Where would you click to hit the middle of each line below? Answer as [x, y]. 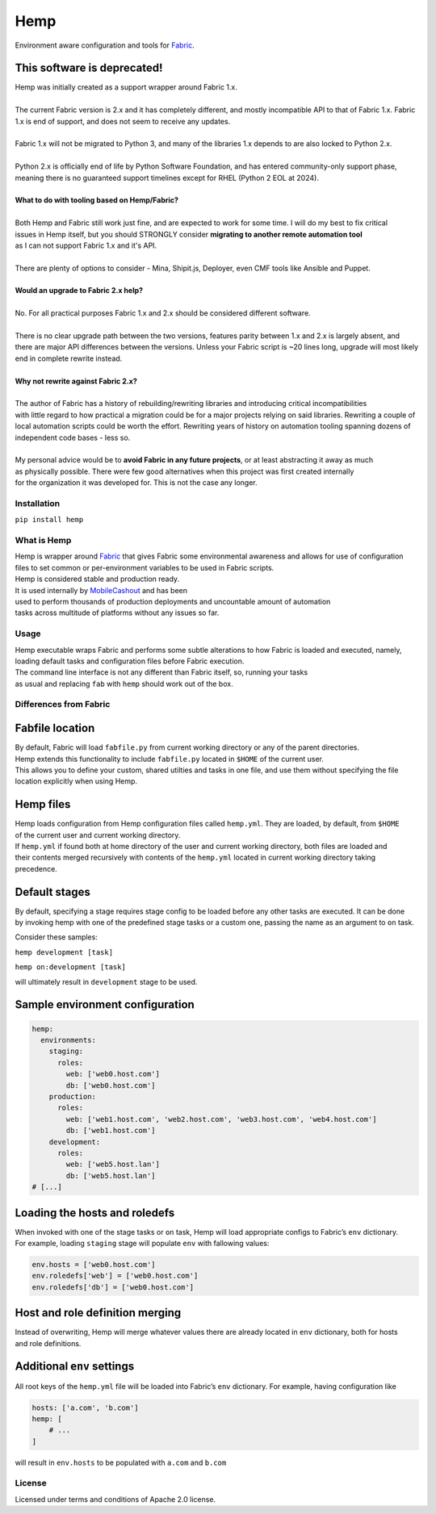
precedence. [36, 868]
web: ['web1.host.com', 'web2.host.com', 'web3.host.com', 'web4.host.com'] [221, 1119]
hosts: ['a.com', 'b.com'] [85, 1407]
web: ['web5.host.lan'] [113, 1165]
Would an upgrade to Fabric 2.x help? [79, 291]
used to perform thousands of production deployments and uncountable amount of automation [173, 601]
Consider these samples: [57, 937]
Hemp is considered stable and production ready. [97, 579]
